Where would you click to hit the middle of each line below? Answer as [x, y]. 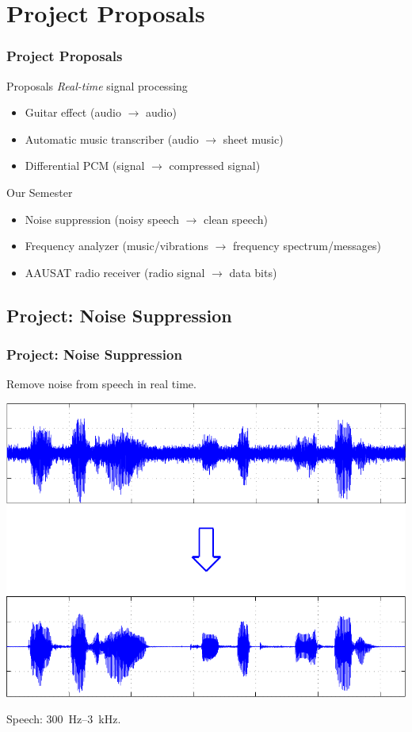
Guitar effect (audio [73, 112]
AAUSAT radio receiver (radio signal [115, 272]
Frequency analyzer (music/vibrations [116, 246]
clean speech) [236, 219]
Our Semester [40, 192]
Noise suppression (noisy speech [102, 219]
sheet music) [253, 139]
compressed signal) [215, 166]
